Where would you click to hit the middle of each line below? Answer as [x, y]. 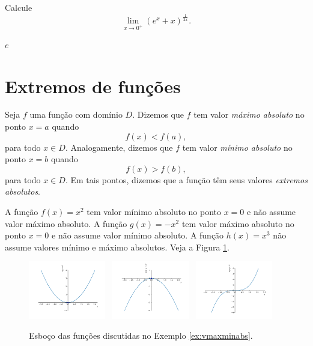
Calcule [19, 7]
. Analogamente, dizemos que [119, 147]
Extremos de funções [93, 86]
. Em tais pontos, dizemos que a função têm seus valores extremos [186, 179]
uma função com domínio [76, 114]
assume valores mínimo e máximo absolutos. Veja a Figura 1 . [117, 247]
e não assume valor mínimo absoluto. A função [138, 235]
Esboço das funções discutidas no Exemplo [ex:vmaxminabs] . [141, 335]
